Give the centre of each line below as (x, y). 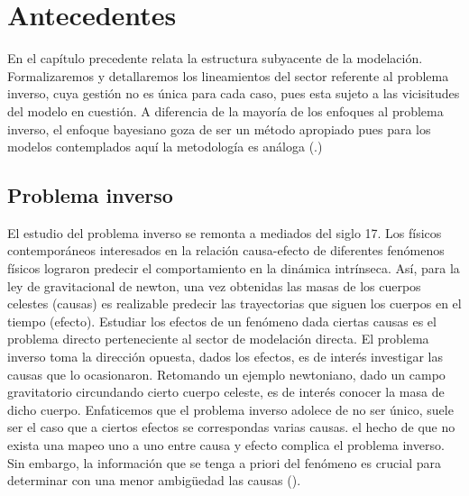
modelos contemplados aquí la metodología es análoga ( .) (165, 147)
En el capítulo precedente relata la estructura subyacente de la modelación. (215, 58)
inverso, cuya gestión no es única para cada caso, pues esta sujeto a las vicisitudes (234, 93)
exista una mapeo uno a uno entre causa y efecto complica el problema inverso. (226, 445)
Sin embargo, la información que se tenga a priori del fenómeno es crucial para (225, 462)
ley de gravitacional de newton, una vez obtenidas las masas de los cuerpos (214, 285)
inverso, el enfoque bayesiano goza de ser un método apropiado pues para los (219, 129)
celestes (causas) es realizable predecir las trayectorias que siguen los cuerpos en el (234, 303)
